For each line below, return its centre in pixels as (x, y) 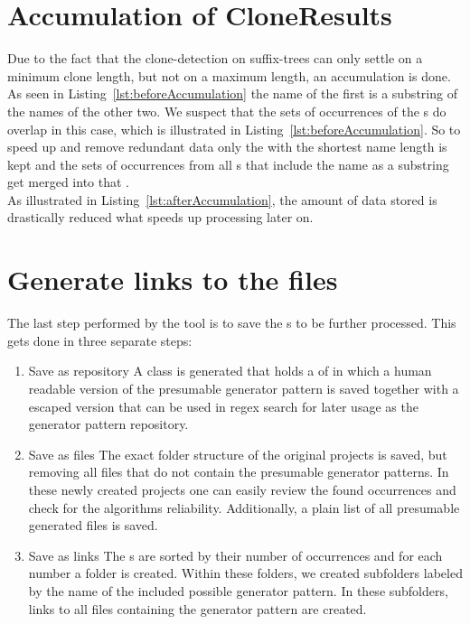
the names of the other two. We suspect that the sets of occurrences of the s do (227, 111)
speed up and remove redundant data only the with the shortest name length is (227, 147)
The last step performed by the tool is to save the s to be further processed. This (232, 323)
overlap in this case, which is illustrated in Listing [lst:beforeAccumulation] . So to (234, 129)
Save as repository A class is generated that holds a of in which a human (230, 371)
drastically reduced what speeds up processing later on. (160, 217)
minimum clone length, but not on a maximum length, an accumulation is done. (229, 75)
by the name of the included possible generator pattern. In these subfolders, (238, 590)
